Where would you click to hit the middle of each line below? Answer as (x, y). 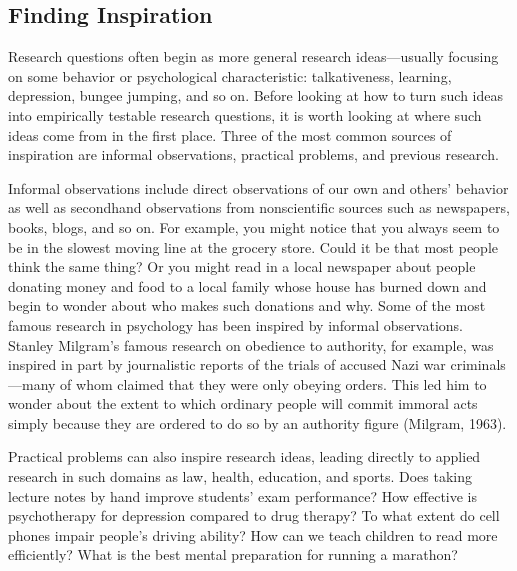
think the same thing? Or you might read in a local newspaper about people (242, 266)
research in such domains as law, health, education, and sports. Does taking (240, 476)
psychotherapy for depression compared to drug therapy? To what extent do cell (254, 515)
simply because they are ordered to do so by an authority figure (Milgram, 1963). (257, 422)
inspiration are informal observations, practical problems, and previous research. (253, 154)
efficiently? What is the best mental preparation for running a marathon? (233, 554)
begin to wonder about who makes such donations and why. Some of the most (247, 305)
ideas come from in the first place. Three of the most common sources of (230, 134)
